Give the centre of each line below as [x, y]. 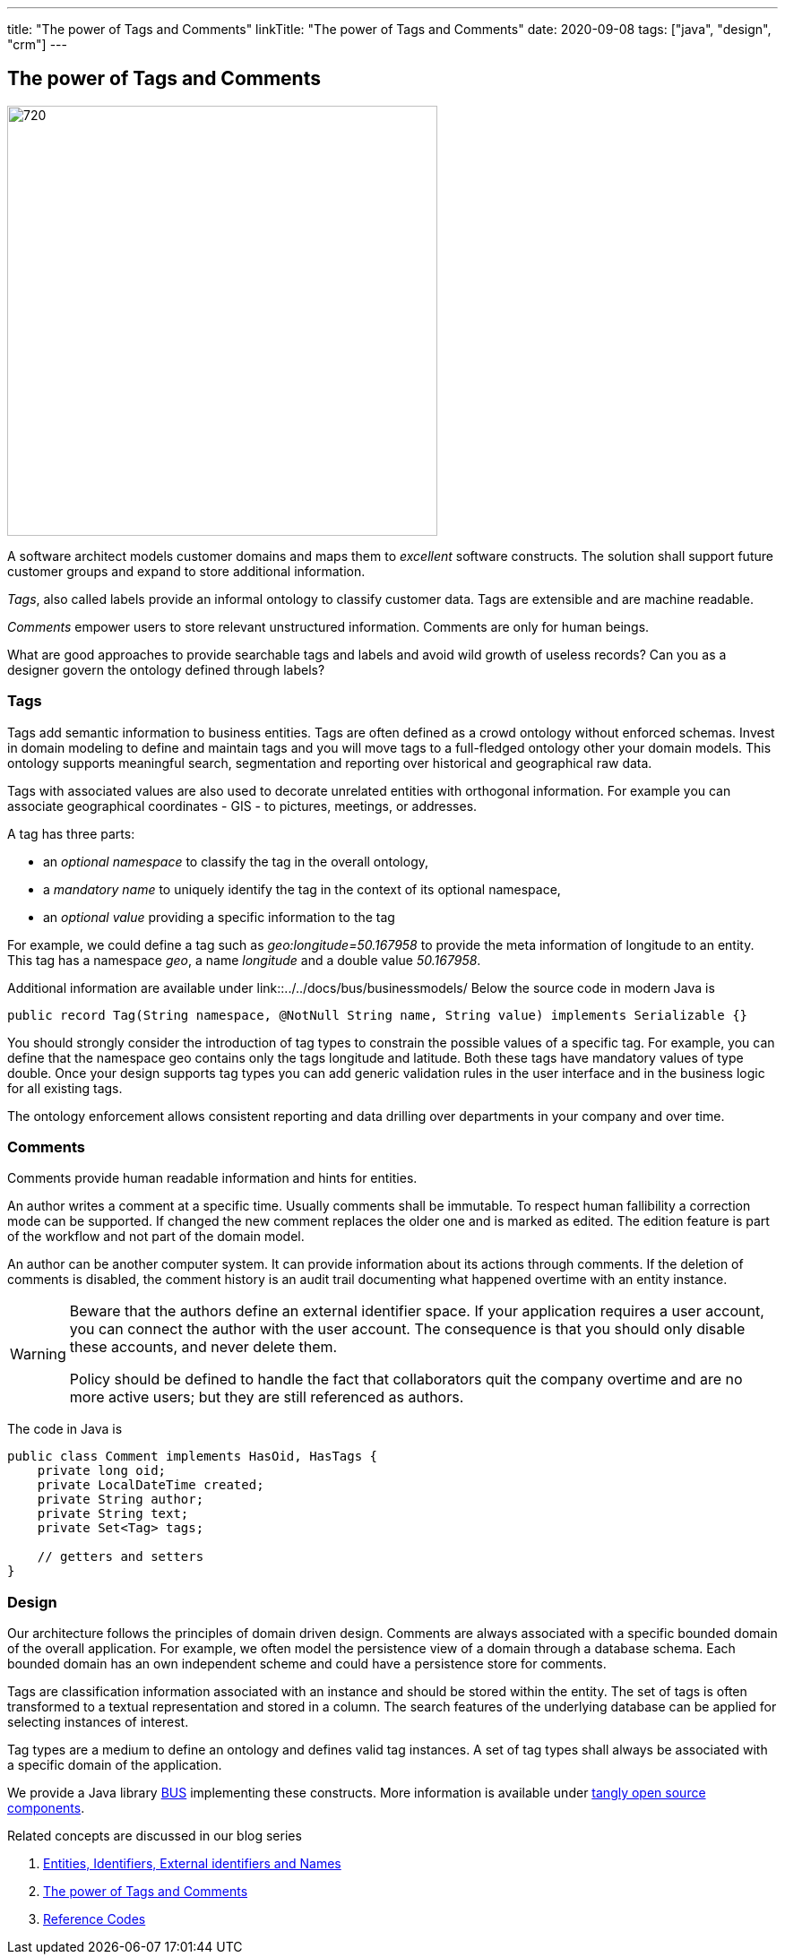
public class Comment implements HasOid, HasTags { [193, 1457]
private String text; [113, 1514]
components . [46, 1808]
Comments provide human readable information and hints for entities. [212, 1178]
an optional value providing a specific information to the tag [219, 917]
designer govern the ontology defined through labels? [166, 669]
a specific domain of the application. [115, 1765]
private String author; [121, 1500]
